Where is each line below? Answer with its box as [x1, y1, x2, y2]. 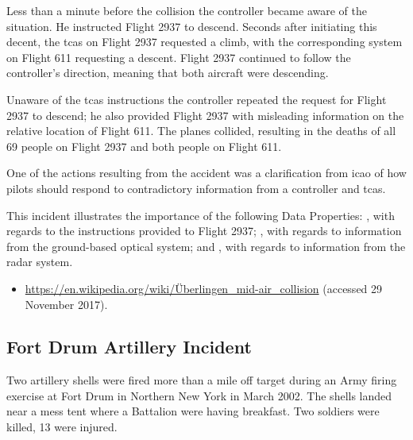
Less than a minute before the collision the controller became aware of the [6, 2, 367, 18]
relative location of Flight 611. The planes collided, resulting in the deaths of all [6, 122, 396, 139]
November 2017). [25, 295, 108, 312]
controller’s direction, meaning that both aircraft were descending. [6, 64, 329, 81]
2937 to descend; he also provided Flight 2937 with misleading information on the [6, 106, 404, 123]
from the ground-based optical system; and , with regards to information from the [6, 237, 406, 254]
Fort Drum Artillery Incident [6, 334, 252, 359]
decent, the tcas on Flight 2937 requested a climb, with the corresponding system [6, 33, 403, 50]
